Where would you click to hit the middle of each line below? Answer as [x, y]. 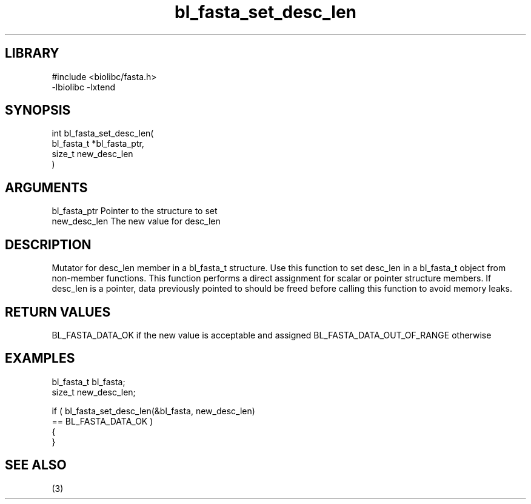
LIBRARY [32, 53]
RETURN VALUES [58, 312]
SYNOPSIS [38, 110]
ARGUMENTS [46, 187]
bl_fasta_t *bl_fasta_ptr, [98, 144]
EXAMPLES [40, 358]
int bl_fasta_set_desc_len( [103, 133]
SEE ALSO [36, 465]
